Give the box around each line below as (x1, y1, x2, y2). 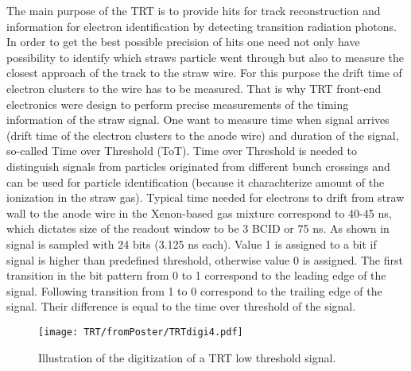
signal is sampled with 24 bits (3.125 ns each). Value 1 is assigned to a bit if (6, 235, 377, 252)
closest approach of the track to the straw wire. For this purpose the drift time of (6, 64, 402, 81)
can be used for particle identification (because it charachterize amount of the (6, 173, 385, 190)
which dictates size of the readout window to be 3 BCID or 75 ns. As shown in (6, 220, 390, 237)
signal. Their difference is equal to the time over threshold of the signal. (6, 298, 356, 315)
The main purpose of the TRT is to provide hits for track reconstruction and (6, 2, 381, 18)
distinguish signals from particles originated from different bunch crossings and (6, 157, 390, 174)
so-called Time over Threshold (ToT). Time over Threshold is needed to (6, 142, 358, 159)
